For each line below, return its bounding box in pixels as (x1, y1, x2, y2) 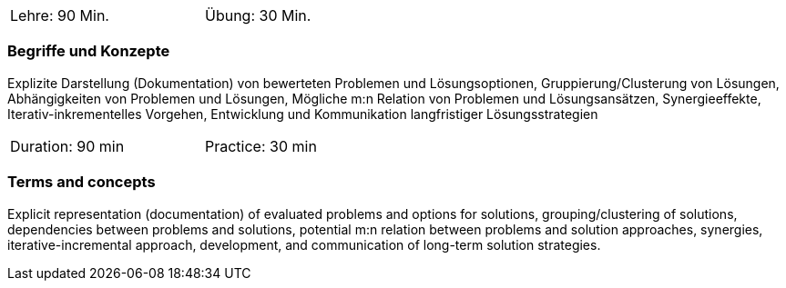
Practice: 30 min (205, 136, 317, 155)
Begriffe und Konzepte (7, 42, 170, 61)
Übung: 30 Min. (205, 6, 311, 25)
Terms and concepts (7, 173, 156, 192)
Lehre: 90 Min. (10, 6, 109, 25)
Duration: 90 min (10, 136, 125, 155)
